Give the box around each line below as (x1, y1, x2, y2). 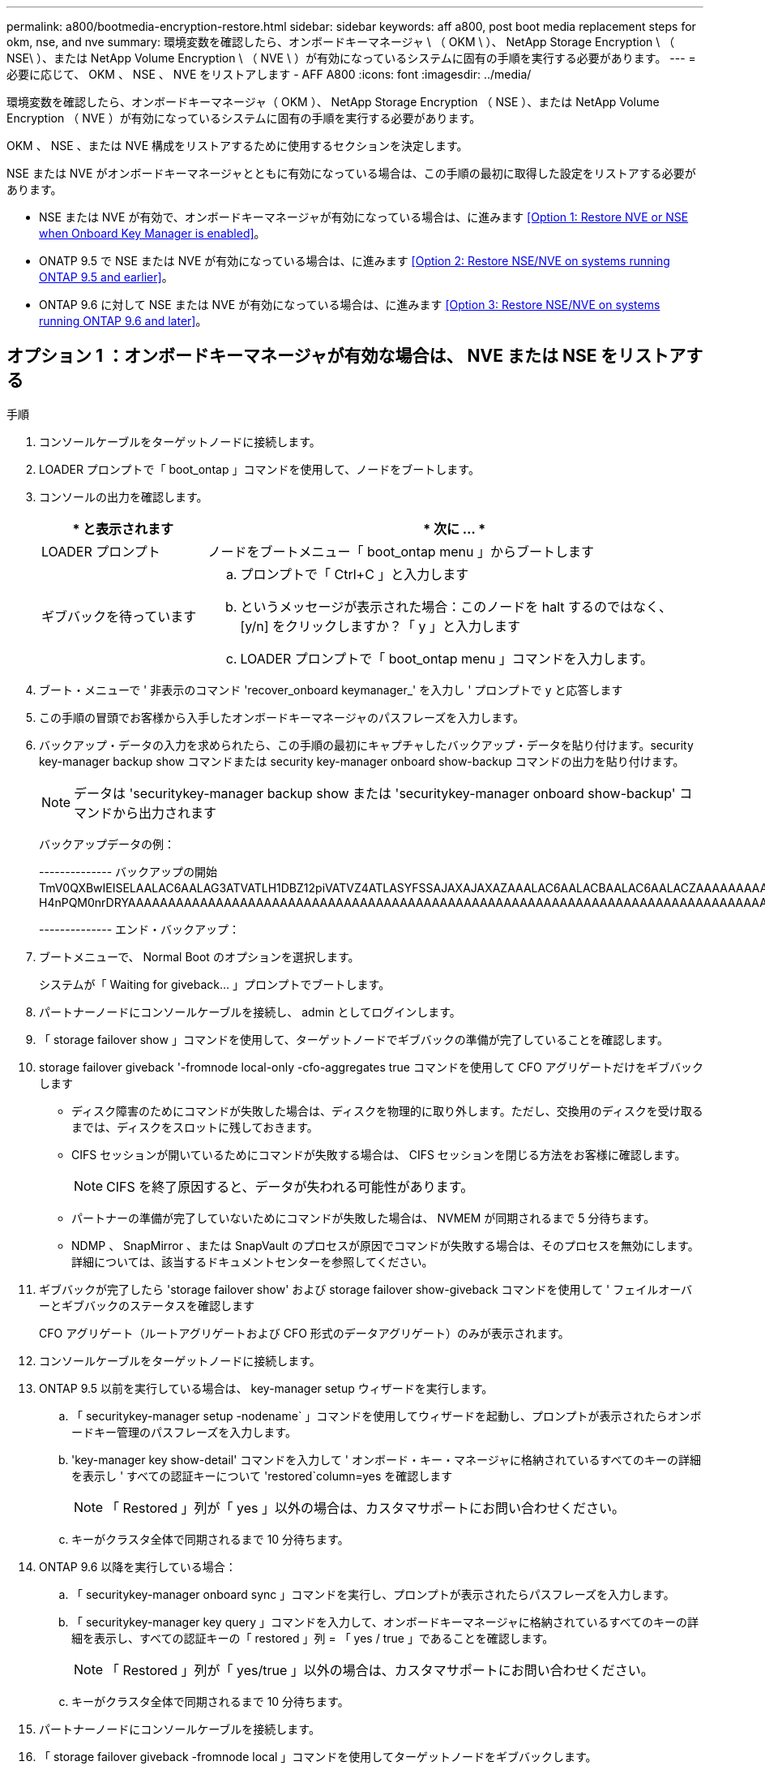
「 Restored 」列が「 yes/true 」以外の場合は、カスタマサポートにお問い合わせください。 (106, 1661, 654, 1678)
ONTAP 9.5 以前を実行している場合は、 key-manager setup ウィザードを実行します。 (39, 1381, 494, 1395)
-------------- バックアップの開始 (39, 864, 218, 879)
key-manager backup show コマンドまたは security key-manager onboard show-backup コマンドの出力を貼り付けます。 (39, 754, 685, 768)
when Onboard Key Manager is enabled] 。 (39, 226, 266, 240)
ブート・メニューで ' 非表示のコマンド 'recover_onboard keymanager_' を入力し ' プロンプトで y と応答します (39, 682, 623, 697)
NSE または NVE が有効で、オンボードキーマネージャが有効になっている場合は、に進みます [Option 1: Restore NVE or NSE (39, 210, 689, 224)
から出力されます (113, 804, 217, 821)
